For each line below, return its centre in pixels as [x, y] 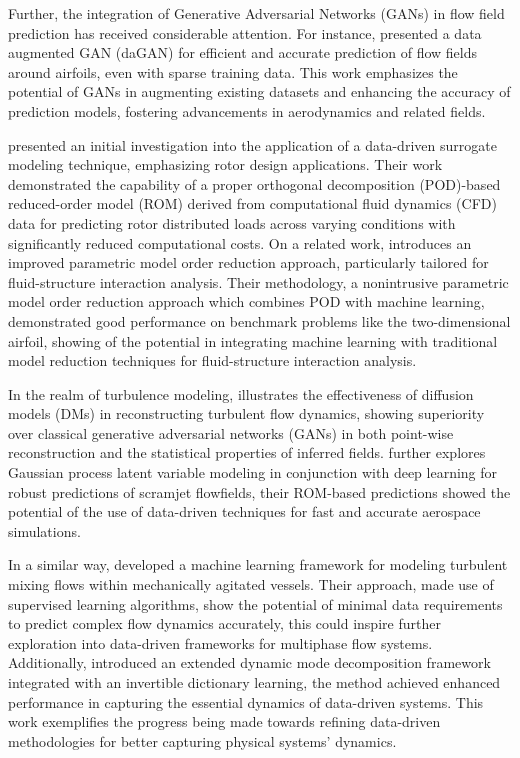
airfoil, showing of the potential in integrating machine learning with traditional [253, 340]
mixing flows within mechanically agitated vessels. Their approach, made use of [251, 584]
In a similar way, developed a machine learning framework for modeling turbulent [258, 564]
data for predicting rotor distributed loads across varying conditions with [232, 222]
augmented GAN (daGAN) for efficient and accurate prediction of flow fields [242, 52]
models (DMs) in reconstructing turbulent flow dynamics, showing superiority [246, 413]
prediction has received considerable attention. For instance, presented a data [245, 32]
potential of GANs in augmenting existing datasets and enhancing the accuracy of [259, 91]
